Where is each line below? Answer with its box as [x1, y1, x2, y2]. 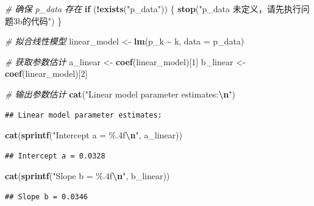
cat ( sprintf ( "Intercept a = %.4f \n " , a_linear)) [5, 129, 182, 141]
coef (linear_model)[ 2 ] [5, 67, 88, 80]
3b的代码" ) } [13, 14, 62, 27]
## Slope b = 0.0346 [5, 192, 88, 201]
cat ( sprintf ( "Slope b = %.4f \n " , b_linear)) [5, 169, 170, 182]
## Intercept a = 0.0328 [5, 151, 105, 160]
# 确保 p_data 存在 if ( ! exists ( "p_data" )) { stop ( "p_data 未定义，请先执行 [5, 2, 301, 15]
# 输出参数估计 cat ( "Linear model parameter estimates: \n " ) [5, 87, 235, 100]
